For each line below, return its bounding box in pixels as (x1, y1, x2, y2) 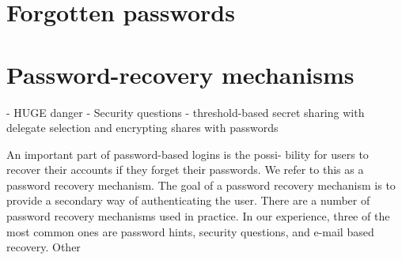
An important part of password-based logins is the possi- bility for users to (6, 145, 369, 162)
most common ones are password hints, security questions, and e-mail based (6, 223, 374, 239)
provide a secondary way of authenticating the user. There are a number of (6, 192, 370, 209)
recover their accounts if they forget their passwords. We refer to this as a (6, 161, 364, 178)
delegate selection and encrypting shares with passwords (6, 119, 279, 136)
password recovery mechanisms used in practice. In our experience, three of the (6, 208, 390, 224)
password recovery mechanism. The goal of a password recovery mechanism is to (6, 176, 396, 193)
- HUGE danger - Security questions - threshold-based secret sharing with (6, 104, 365, 120)
